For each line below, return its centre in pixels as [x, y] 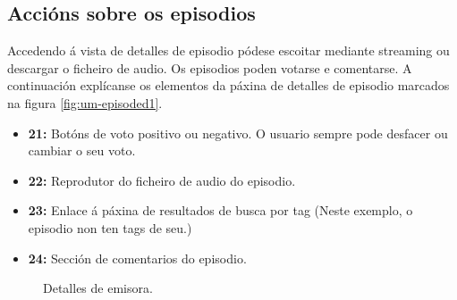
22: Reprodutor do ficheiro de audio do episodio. [162, 180]
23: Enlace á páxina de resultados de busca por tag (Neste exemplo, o [220, 210]
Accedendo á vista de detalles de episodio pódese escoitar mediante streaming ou [228, 50]
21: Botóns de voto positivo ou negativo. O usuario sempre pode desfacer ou [238, 133]
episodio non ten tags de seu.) [110, 227]
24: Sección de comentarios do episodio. [137, 258]
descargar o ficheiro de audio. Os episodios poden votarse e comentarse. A [210, 67]
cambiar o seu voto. [82, 150]
